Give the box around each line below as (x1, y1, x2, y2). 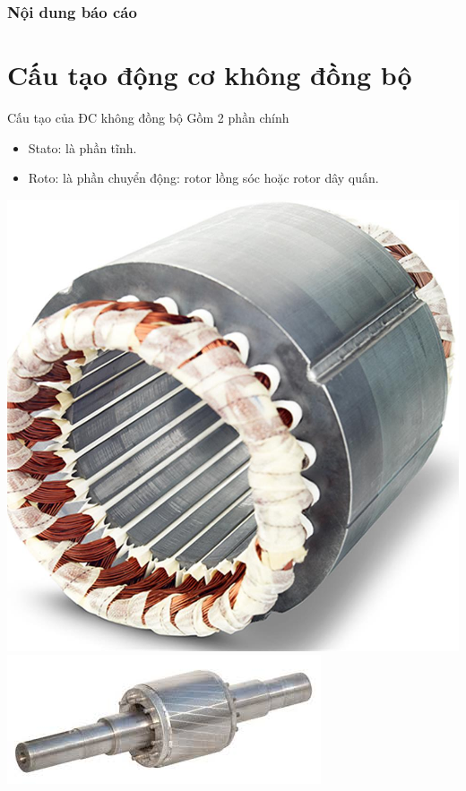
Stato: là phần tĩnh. (28, 138, 137, 157)
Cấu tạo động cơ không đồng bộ (7, 56, 412, 93)
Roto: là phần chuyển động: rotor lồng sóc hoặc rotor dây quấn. (28, 168, 379, 187)
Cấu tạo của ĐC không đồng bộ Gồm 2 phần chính (7, 107, 289, 126)
